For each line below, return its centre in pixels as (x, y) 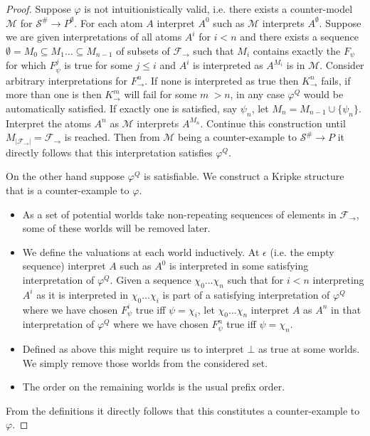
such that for (255, 279)
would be (323, 94)
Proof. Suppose (38, 9)
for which (26, 65)
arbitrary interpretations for (67, 80)
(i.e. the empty (302, 251)
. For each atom (109, 22)
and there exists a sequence (299, 37)
